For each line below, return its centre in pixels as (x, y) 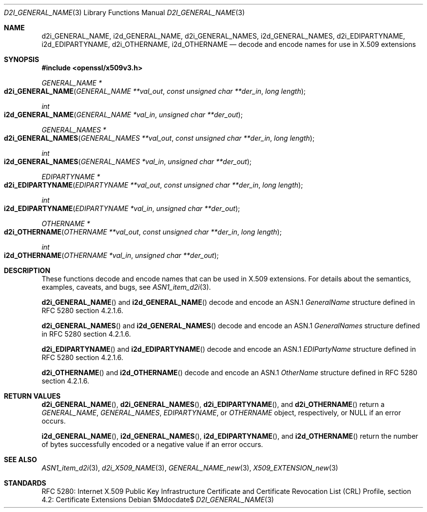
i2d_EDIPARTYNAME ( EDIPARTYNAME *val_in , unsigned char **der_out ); (122, 208)
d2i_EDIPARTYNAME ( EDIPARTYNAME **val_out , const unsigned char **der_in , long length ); (154, 185)
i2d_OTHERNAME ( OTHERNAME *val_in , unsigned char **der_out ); (111, 255)
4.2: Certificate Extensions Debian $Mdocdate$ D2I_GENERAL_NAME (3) (158, 500)
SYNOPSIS (22, 59)
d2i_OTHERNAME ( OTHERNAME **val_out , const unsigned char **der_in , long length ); (143, 232)
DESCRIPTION (27, 270)
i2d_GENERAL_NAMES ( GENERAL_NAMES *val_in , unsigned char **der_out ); (128, 161)
